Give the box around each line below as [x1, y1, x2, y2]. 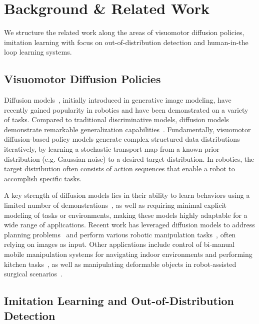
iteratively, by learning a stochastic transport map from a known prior [4, 144, 219, 154]
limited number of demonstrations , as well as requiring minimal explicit [4, 200, 226, 210]
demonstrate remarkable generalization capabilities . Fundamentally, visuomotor [4, 124, 251, 134]
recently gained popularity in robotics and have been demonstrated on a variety [4, 104, 248, 115]
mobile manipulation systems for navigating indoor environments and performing [4, 249, 252, 259]
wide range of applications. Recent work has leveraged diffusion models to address [4, 219, 255, 230]
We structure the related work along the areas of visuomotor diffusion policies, [4, 27, 244, 38]
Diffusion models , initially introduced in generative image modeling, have [4, 95, 231, 105]
